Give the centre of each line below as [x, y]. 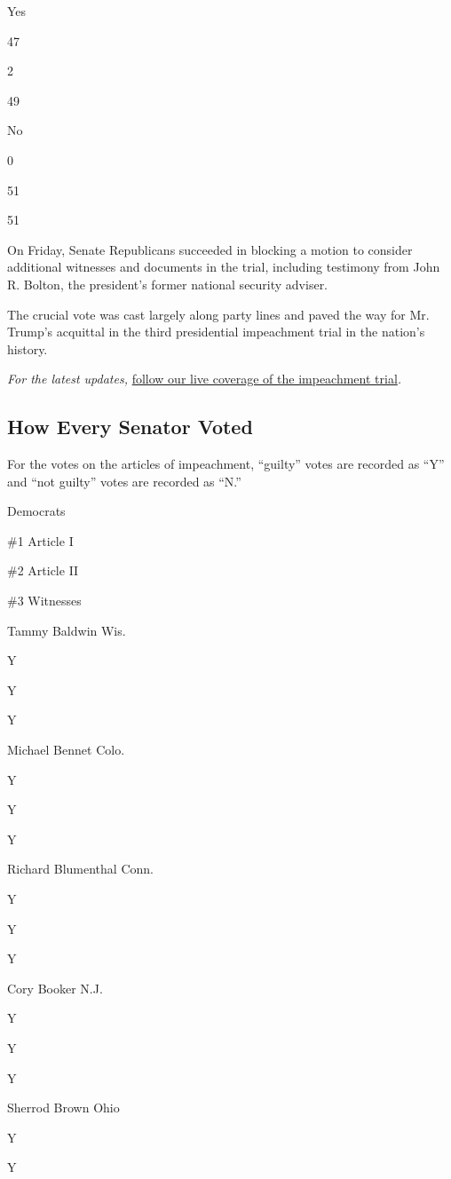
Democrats [36, 511]
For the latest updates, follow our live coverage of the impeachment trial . [205, 379]
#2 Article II [43, 570]
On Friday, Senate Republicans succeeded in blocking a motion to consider [210, 249]
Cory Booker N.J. [55, 988]
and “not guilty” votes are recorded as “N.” [124, 481]
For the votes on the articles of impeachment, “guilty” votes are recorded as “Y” [226, 464]
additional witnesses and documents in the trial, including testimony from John [224, 267]
